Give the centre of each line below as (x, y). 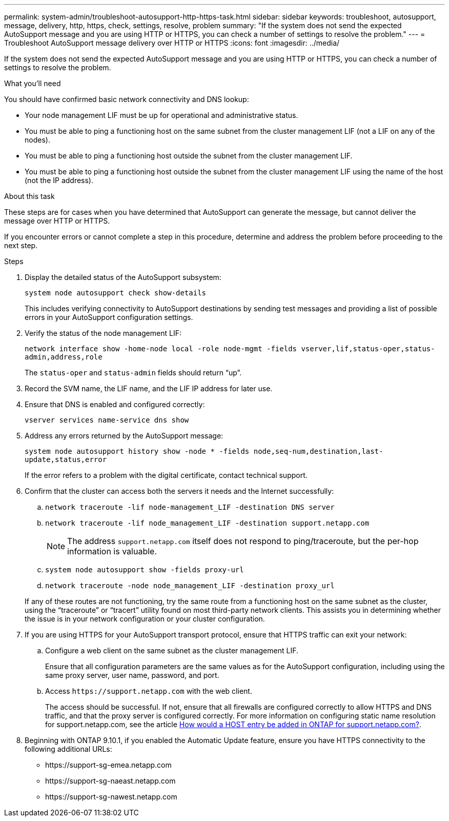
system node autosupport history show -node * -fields (137, 451)
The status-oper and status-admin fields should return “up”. (133, 373)
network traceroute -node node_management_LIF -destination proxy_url (190, 586)
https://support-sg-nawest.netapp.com (111, 797)
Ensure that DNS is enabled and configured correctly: (115, 404)
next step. (21, 245)
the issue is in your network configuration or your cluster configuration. (145, 619)
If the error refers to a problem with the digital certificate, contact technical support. (166, 475)
